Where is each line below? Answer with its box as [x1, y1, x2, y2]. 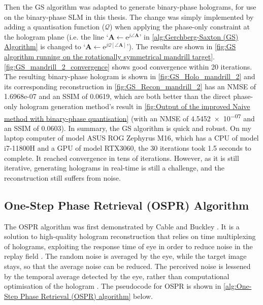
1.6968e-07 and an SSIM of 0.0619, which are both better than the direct [4, 91, 231, 101]
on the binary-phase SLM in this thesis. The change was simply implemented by [4, 11, 254, 22]
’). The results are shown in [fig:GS [126, 41, 236, 52]
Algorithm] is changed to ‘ [4, 41, 86, 52]
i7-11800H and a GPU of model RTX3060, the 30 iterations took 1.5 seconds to [4, 142, 251, 153]
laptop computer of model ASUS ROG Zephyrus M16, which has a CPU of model [4, 132, 259, 143]
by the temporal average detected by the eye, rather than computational [4, 270, 229, 281]
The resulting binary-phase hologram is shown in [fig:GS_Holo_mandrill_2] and [4, 71, 255, 82]
